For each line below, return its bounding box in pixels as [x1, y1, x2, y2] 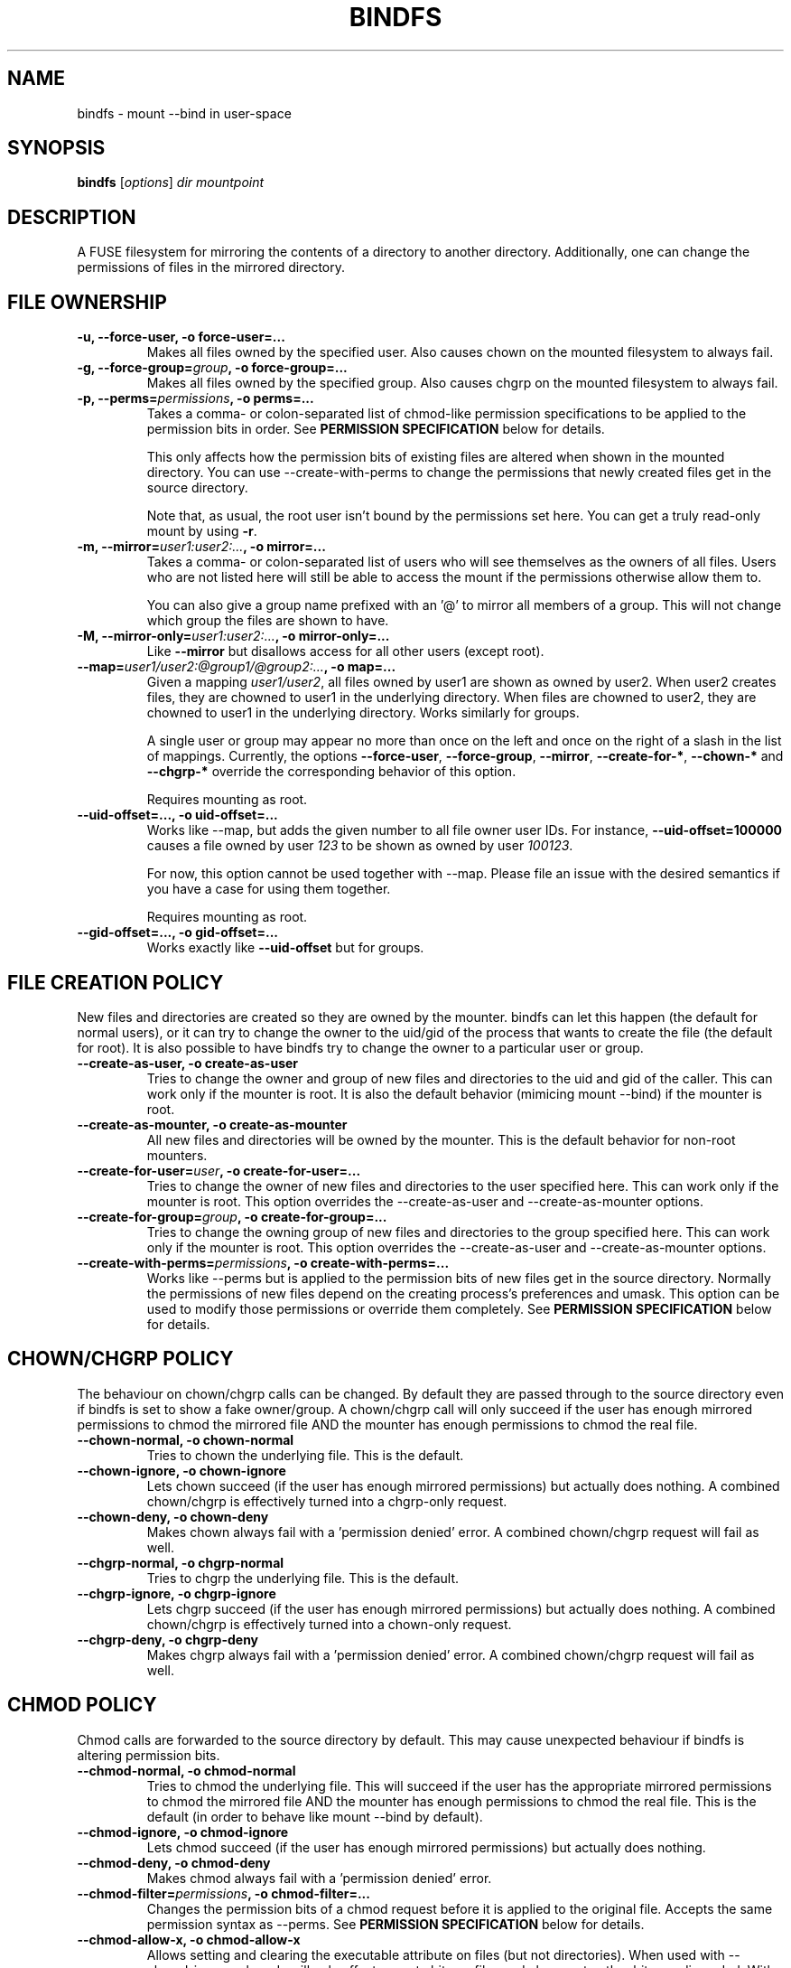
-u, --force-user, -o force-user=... [77, 329, 285, 345]
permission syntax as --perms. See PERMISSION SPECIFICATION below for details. [146, 1916, 645, 1932]
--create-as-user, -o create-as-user [77, 1054, 299, 1071]
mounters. [146, 1147, 208, 1163]
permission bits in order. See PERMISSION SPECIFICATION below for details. [146, 421, 605, 437]
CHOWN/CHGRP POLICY [7, 1347, 234, 1371]
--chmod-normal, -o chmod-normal [77, 1762, 296, 1778]
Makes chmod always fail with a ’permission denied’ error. [146, 1870, 492, 1886]
